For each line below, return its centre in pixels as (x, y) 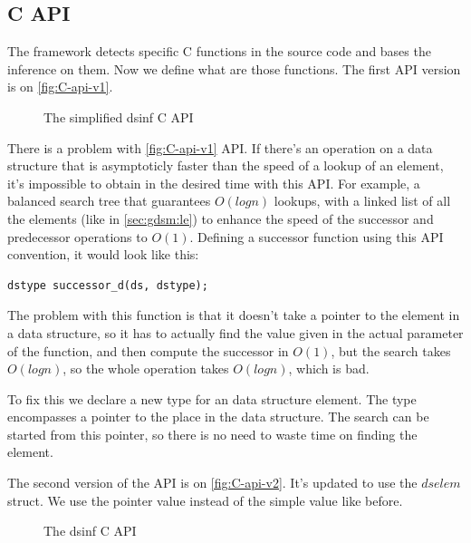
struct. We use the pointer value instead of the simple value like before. (205, 500)
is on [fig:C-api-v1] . (60, 87)
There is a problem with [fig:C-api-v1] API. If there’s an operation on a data (220, 147)
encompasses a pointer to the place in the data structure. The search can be (218, 417)
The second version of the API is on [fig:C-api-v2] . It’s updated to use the (212, 483)
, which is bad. (329, 368)
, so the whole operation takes (146, 368)
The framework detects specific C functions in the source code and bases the (219, 51)
